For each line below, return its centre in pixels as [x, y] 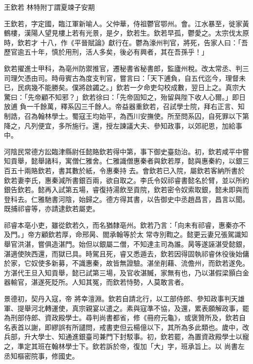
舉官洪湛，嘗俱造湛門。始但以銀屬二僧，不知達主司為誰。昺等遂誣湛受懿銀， [126, 244]
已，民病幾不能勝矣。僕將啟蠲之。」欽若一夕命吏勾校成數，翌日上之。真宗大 [125, 87]
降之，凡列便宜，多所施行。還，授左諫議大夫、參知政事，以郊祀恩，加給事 [123, 125]
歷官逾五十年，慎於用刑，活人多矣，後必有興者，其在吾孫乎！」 [106, 52]
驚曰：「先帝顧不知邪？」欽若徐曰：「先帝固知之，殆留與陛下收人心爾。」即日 [125, 97]
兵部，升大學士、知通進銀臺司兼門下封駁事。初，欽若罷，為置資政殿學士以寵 [126, 337]
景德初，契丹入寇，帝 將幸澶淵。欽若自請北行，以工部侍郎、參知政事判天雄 [124, 299]
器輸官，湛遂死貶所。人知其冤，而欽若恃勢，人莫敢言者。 [96, 282]
